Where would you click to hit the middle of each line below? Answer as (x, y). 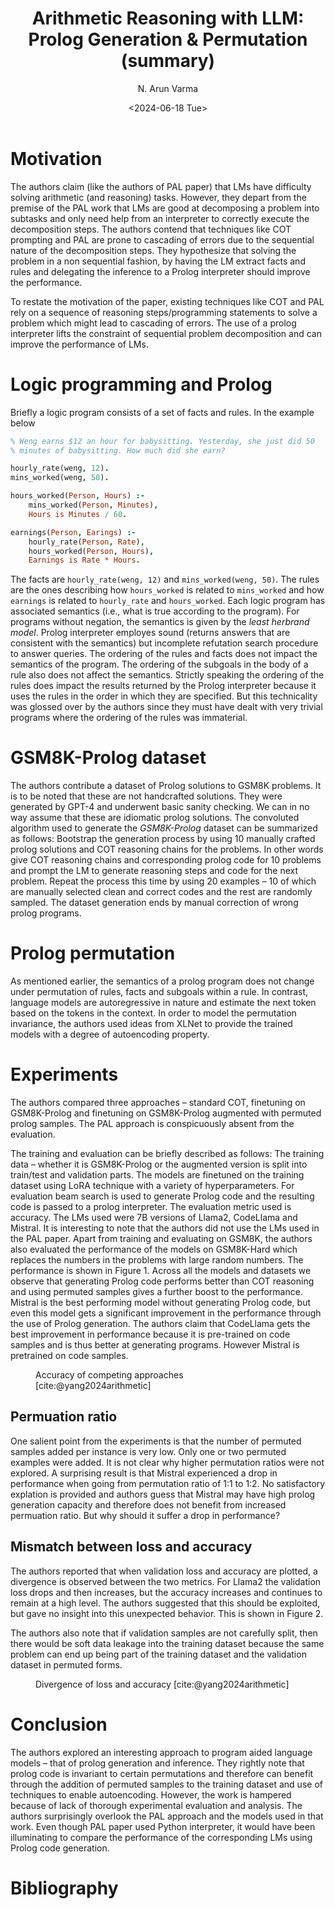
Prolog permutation (93, 953)
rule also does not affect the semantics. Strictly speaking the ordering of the (167, 675)
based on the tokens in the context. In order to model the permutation (153, 1013)
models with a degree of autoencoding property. (110, 1034)
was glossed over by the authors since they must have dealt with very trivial (166, 707)
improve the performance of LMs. (79, 344)
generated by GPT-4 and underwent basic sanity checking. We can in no (160, 807)
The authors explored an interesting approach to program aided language (161, 1752)
